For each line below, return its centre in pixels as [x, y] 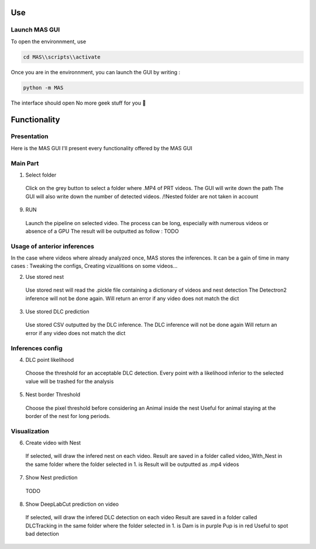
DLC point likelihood [50, 360]
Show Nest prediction [51, 478]
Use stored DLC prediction [58, 312]
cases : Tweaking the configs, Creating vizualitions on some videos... [94, 266]
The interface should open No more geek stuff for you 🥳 [78, 103]
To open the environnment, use [49, 42]
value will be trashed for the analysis [70, 381]
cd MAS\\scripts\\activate [62, 57]
